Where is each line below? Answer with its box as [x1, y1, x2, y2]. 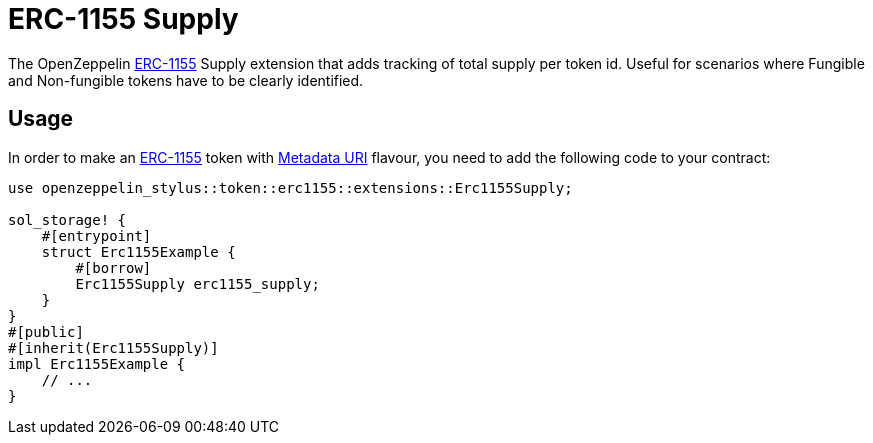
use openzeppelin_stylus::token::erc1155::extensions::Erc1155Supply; [8, 179, 573, 196]
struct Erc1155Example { [41, 243, 236, 260]
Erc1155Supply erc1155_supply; [75, 275, 320, 292]
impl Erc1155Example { [8, 355, 186, 372]
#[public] [8, 323, 84, 340]
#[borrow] [75, 259, 152, 276]
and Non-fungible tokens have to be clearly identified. [8, 71, 364, 89]
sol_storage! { [8, 211, 127, 228]
